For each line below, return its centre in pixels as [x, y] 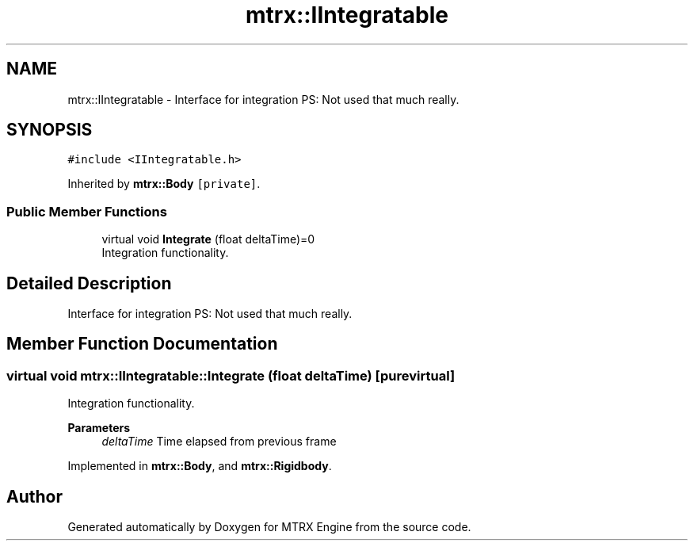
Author [34, 496]
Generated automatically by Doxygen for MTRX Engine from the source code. [269, 527]
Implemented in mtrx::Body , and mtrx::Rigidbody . [200, 466]
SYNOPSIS [50, 130]
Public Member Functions [87, 211]
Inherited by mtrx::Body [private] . [164, 184]
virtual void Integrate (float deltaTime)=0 [208, 239]
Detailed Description [89, 283]
